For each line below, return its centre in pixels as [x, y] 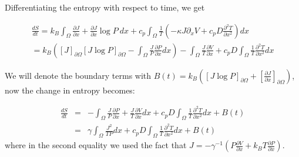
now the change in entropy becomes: [70, 90]
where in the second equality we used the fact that [96, 145]
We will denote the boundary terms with [78, 75]
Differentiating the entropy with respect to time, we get [105, 7]
